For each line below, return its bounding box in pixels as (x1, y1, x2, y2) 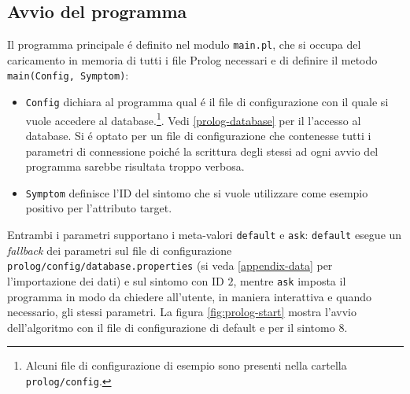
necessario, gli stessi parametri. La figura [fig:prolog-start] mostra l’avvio (7, 304, 356, 320)
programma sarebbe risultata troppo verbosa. (25, 158, 245, 175)
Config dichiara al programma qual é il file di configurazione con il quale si (25, 94, 389, 110)
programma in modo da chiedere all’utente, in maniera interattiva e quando (7, 288, 371, 304)
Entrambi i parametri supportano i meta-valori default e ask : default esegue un (7, 226, 402, 243)
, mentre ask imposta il (233, 272, 346, 289)
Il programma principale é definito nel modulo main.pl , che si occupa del (7, 36, 361, 53)
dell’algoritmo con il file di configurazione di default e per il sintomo (7, 319, 335, 335)
